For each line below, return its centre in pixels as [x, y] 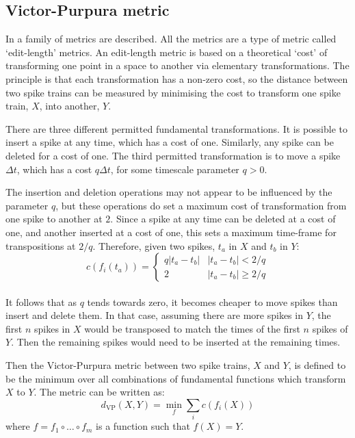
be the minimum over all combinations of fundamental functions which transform [176, 378]
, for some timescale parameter [175, 169]
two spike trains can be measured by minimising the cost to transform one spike [173, 92]
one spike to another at [54, 219]
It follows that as [41, 301]
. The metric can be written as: [99, 392]
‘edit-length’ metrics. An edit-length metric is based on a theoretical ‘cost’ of [167, 52]
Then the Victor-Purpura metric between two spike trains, [128, 365]
